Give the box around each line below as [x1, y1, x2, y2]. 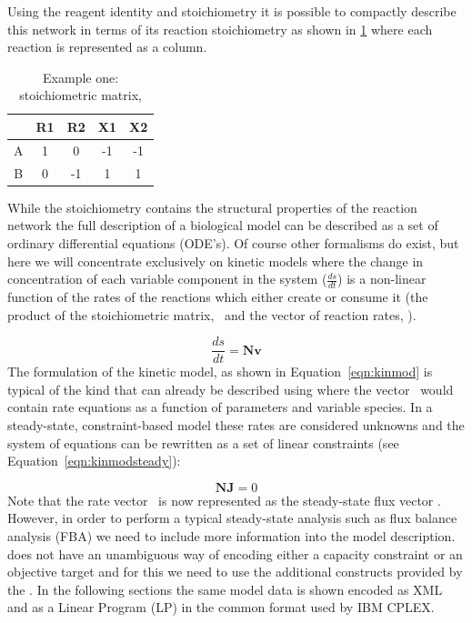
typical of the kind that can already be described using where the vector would [7, 379, 454, 398]
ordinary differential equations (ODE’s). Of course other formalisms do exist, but [7, 233, 459, 252]
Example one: [43, 67, 119, 86]
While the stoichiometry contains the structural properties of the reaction [7, 197, 417, 216]
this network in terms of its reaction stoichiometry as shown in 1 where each [7, 19, 433, 38]
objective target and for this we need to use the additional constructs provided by [7, 562, 463, 581]
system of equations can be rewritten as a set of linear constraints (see [7, 433, 399, 452]
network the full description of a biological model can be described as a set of [7, 216, 438, 235]
